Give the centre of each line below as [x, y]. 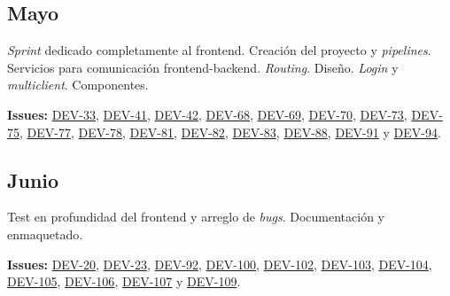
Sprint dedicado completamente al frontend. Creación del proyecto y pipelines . [219, 50]
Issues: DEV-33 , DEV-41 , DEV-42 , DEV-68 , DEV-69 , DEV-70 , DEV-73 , [207, 114]
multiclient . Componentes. [78, 85]
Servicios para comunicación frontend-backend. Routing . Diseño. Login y [203, 67]
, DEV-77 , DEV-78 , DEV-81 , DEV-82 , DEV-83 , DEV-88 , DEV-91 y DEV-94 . [230, 132]
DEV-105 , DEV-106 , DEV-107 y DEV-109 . [124, 281]
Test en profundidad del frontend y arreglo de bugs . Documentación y [196, 217]
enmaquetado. [45, 234]
